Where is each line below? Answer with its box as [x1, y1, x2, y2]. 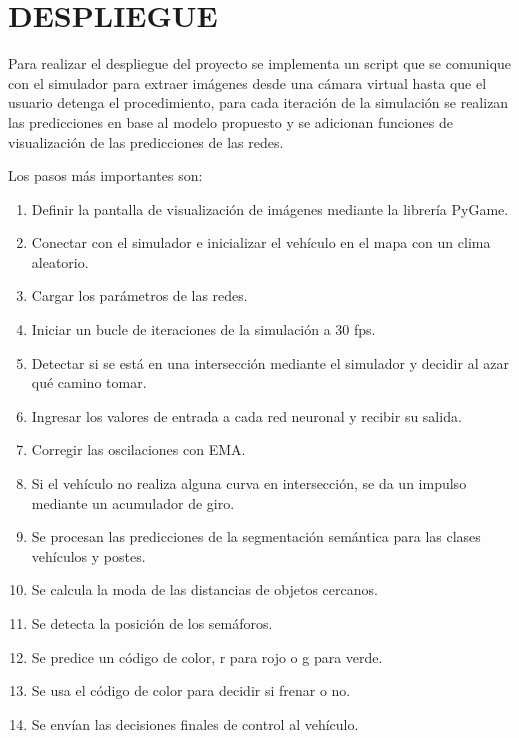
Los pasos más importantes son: [8, 165, 203, 186]
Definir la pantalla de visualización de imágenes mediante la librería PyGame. [31, 198, 509, 219]
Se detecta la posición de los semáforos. [31, 613, 273, 633]
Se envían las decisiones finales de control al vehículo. [31, 713, 359, 734]
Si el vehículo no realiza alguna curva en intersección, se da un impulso [31, 473, 467, 494]
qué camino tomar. [31, 372, 147, 393]
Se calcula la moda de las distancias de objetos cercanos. [31, 579, 378, 600]
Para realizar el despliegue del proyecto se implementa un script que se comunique [8, 53, 512, 74]
